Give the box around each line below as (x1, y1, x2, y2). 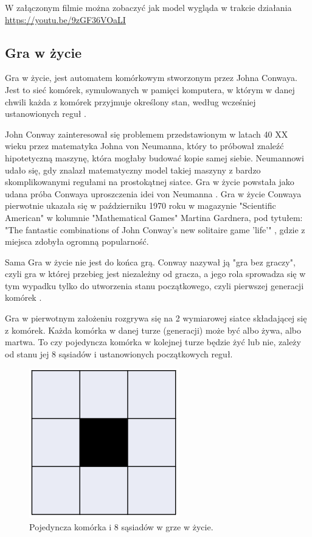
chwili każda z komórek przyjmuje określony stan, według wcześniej (5, 95, 256, 108)
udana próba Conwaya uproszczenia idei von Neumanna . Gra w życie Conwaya (5, 187, 302, 200)
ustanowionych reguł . (5, 107, 86, 120)
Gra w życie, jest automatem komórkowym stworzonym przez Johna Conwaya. (5, 71, 297, 84)
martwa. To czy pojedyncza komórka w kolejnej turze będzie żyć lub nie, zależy (5, 335, 301, 348)
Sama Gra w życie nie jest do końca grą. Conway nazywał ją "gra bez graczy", (5, 255, 296, 268)
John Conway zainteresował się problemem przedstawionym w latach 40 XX (5, 127, 288, 140)
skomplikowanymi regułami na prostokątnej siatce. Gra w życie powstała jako (5, 175, 294, 188)
